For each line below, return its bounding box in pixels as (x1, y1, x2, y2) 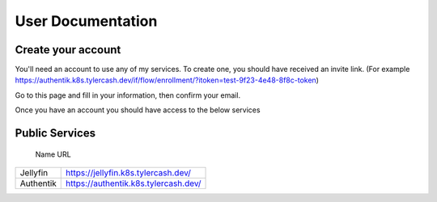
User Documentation (15, 12, 158, 30)
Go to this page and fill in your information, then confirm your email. (15, 90, 241, 100)
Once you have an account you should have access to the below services (15, 105, 261, 115)
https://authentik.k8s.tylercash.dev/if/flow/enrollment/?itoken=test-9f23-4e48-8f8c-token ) (15, 75, 320, 85)
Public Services (15, 126, 96, 141)
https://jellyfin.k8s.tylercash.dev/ (66, 167, 192, 179)
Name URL (35, 149, 72, 159)
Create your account (15, 43, 121, 57)
